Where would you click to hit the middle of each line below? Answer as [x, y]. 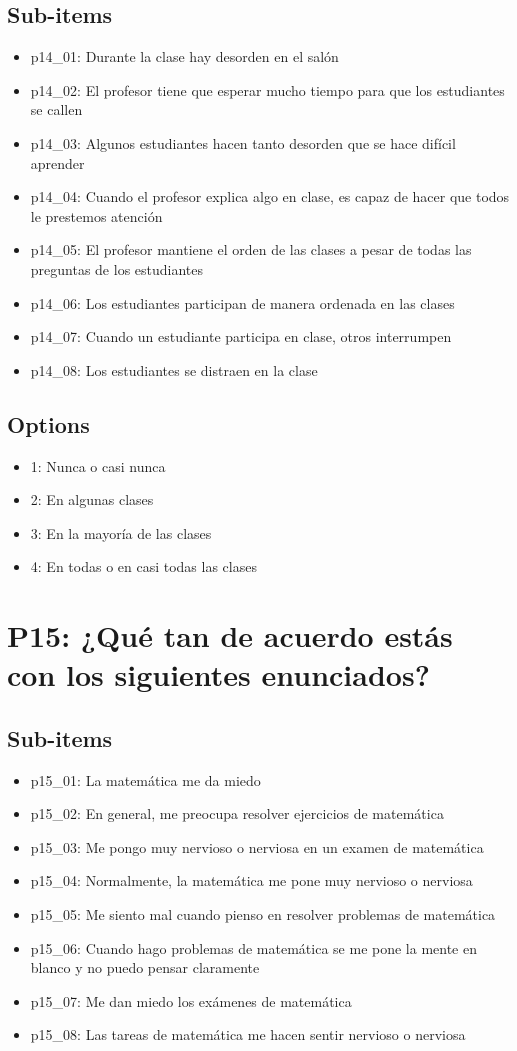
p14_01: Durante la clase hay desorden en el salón [184, 56]
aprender [57, 162]
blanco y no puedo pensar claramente [145, 967]
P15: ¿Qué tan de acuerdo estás [230, 635]
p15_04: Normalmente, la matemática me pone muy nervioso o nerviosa [251, 880]
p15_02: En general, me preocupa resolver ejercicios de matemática [237, 813]
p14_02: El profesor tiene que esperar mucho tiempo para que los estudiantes [267, 89]
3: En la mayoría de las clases [121, 532]
